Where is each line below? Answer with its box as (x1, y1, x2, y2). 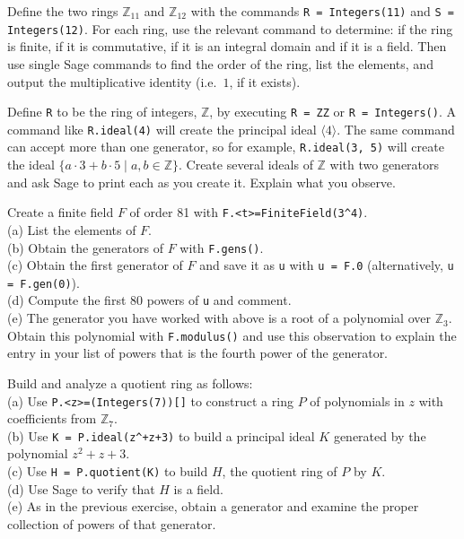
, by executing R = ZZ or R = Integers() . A (209, 102, 456, 121)
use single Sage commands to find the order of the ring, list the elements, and (7, 54, 433, 73)
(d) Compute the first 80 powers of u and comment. (7, 291, 292, 309)
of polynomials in (310, 391, 405, 410)
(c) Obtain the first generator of (7, 256, 183, 274)
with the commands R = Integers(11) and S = (190, 2, 454, 20)
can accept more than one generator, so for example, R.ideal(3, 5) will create (7, 137, 444, 156)
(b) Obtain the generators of (7, 238, 164, 256)
